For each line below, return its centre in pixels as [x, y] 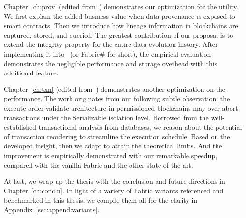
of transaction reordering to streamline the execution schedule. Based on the [117, 136]
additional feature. [31, 73]
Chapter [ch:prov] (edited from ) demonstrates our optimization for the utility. [121, 6]
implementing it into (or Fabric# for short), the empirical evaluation [108, 53]
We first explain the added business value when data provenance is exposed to [120, 16]
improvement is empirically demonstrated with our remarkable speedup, [111, 155]
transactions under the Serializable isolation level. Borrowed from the [106, 117]
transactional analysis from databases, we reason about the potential [140, 127]
